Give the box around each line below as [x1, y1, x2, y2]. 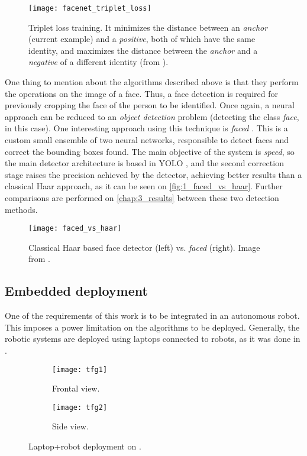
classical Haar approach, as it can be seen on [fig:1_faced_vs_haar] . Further [5, 180, 283, 192]
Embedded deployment [5, 282, 148, 300]
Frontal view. [52, 382, 100, 394]
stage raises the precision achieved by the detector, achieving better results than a [5, 168, 302, 180]
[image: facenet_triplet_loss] [28, 4, 151, 12]
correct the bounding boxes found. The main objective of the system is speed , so [5, 145, 295, 157]
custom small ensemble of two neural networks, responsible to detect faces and [5, 134, 289, 145]
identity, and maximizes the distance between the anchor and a [28, 44, 258, 56]
